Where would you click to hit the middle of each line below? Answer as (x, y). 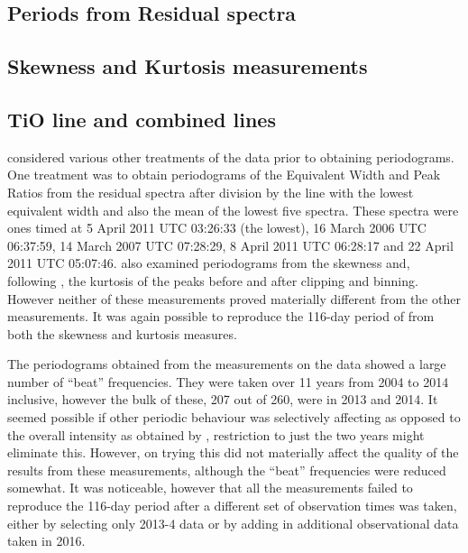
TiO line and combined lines (142, 119)
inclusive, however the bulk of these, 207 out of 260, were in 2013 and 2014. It (223, 399)
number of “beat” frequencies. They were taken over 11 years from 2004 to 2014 (228, 381)
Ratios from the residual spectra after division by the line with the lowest (211, 192)
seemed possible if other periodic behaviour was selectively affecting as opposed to (234, 417)
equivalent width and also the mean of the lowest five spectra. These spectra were (233, 210)
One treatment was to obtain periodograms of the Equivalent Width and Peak (224, 175)
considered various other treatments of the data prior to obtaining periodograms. (231, 157)
